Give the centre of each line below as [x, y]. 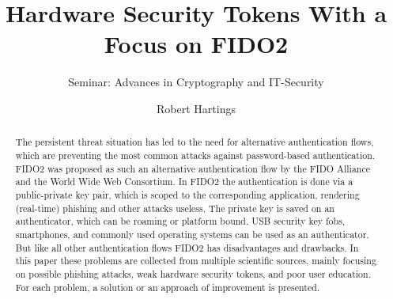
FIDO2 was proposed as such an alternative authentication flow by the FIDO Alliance [193, 168]
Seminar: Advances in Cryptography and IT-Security [196, 82]
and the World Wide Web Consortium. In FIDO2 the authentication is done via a [184, 182]
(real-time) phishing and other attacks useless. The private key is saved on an [175, 208]
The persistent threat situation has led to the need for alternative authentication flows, [195, 142]
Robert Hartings [196, 108]
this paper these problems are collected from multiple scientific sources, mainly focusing [196, 261]
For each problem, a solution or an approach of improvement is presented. [168, 287]
